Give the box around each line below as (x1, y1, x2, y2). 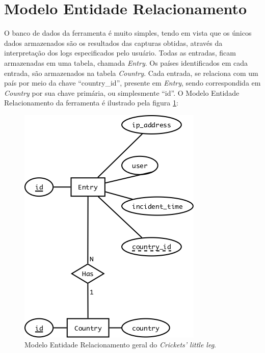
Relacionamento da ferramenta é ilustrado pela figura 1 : (4, 97, 178, 108)
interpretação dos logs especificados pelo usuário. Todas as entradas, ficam (4, 47, 236, 58)
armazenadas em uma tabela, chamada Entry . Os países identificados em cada (4, 57, 248, 68)
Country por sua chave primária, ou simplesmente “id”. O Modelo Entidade (4, 87, 240, 98)
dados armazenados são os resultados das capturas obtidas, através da (4, 37, 223, 48)
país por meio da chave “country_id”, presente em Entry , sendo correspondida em (4, 77, 261, 88)
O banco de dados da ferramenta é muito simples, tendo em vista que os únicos (4, 28, 252, 38)
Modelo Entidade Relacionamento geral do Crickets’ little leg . (24, 339, 216, 350)
